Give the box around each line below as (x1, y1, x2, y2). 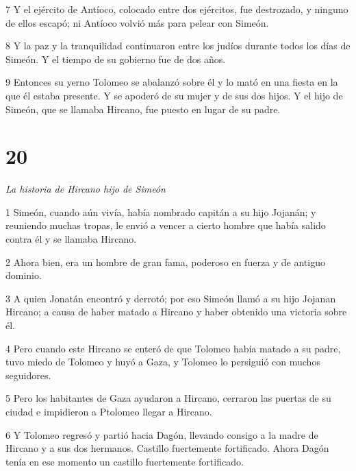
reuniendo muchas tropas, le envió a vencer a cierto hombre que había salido (5, 218, 326, 232)
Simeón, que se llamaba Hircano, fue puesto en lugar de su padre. (5, 101, 281, 116)
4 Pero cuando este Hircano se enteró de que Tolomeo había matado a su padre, (5, 341, 341, 355)
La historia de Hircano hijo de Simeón (5, 182, 166, 196)
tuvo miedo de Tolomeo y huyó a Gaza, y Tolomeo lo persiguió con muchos (5, 354, 320, 369)
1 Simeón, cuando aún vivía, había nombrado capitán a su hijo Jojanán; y (5, 204, 316, 219)
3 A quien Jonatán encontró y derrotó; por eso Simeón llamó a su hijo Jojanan (5, 291, 336, 305)
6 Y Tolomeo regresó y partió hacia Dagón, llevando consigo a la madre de (5, 427, 318, 442)
